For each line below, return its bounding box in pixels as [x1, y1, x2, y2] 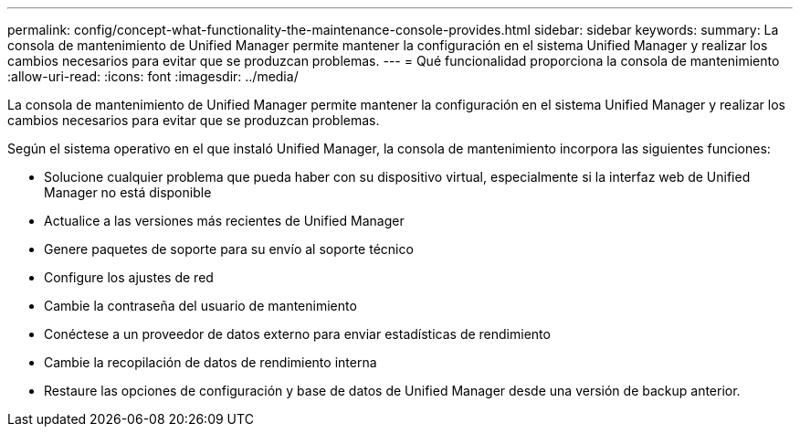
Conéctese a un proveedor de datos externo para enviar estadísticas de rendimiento [44, 326, 551, 342]
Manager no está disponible [44, 185, 212, 200]
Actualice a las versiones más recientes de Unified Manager [44, 213, 405, 228]
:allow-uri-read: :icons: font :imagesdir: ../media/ [7, 69, 299, 84]
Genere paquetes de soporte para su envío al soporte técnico [44, 241, 414, 257]
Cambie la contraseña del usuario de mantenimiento [44, 298, 357, 313]
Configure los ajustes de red [44, 270, 214, 285]
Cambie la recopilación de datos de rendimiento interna [44, 355, 377, 370]
